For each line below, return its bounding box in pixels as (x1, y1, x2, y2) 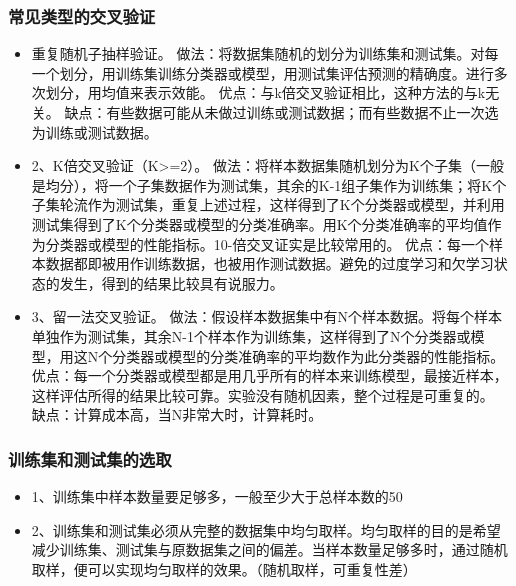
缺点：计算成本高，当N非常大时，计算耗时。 (31, 404, 323, 425)
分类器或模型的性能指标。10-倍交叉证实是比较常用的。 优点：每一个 (45, 233, 490, 254)
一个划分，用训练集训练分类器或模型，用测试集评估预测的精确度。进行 (31, 62, 494, 83)
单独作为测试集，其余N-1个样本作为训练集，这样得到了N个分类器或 (31, 325, 471, 346)
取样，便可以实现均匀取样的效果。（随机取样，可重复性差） (31, 558, 417, 579)
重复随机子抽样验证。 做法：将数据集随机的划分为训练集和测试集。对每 (31, 43, 499, 64)
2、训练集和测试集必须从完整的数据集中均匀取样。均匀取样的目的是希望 (31, 519, 501, 540)
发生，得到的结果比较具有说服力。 (59, 272, 284, 293)
